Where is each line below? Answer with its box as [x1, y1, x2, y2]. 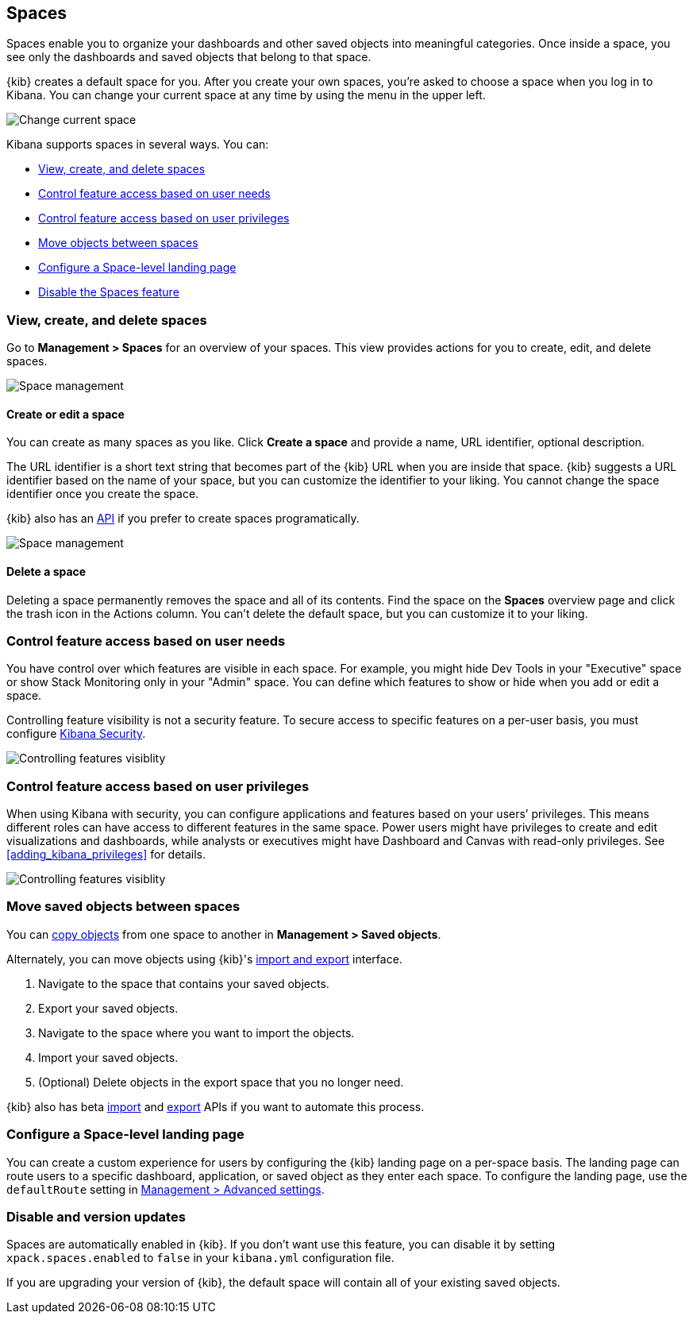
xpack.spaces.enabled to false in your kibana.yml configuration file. [6, 1251, 395, 1265]
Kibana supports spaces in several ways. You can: [6, 137, 269, 152]
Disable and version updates [6, 1208, 186, 1225]
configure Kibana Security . [6, 727, 146, 741]
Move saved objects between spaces [6, 898, 241, 915]
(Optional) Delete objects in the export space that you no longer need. [38, 1075, 404, 1089]
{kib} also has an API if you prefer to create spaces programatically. [6, 511, 360, 526]
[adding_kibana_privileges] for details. [6, 847, 206, 862]
